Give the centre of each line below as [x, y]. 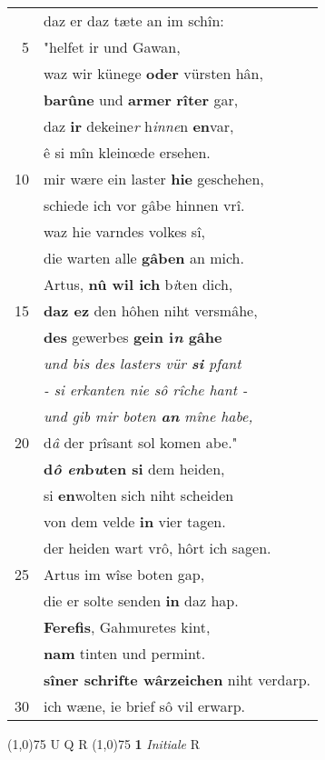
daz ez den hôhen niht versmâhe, [151, 310]
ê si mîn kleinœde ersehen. [127, 152]
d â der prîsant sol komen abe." [141, 442]
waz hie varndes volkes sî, [125, 231]
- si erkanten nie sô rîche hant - [146, 390]
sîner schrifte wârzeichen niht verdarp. [177, 680]
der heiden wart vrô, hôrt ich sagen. [158, 548]
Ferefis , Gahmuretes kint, [127, 627]
